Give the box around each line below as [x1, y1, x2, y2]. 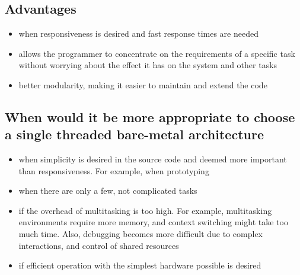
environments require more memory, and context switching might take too [18, 216, 288, 228]
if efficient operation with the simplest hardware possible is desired [18, 259, 261, 271]
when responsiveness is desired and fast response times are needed [18, 27, 258, 39]
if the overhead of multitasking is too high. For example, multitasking [18, 204, 272, 216]
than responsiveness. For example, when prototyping [18, 164, 209, 177]
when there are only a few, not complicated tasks [18, 184, 197, 197]
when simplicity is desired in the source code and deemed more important [18, 152, 287, 165]
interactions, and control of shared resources [18, 239, 179, 251]
